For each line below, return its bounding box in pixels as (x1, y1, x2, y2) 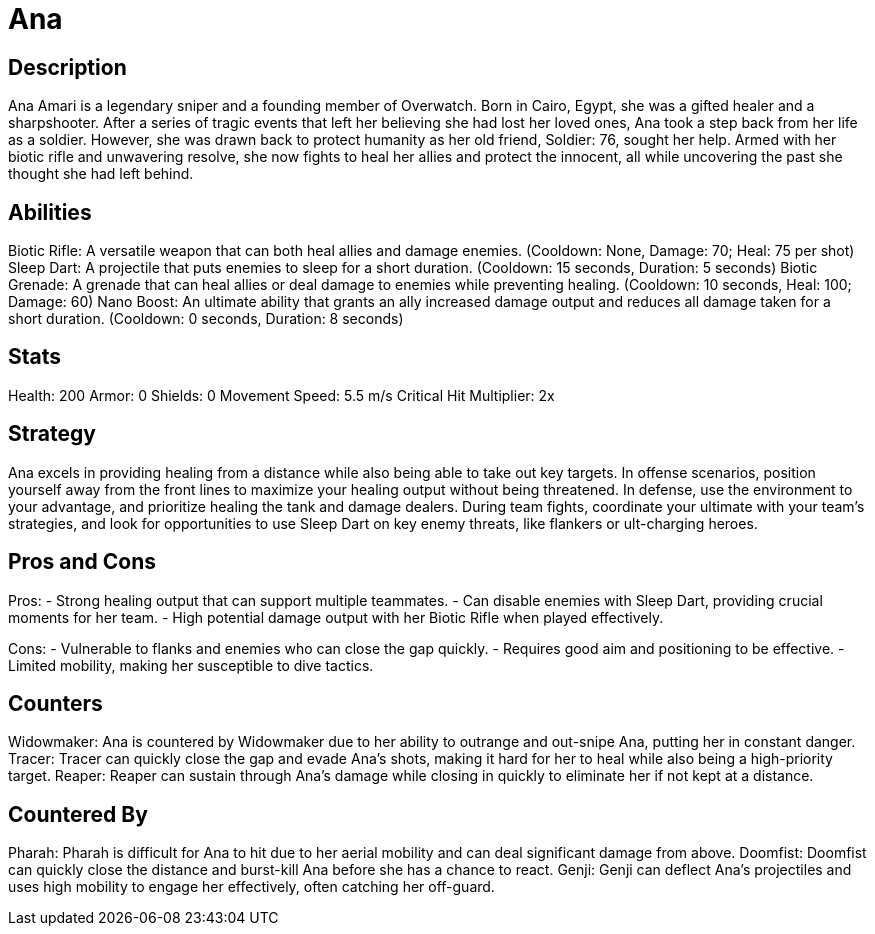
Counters (8, 690, 103, 716)
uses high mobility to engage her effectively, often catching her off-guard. (8, 878, 495, 896)
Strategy (8, 421, 96, 447)
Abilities (8, 199, 92, 225)
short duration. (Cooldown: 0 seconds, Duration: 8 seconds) (8, 310, 404, 328)
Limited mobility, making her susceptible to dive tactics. (8, 656, 374, 674)
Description (8, 54, 127, 80)
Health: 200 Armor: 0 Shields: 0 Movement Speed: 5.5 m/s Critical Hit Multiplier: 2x (8, 386, 555, 404)
